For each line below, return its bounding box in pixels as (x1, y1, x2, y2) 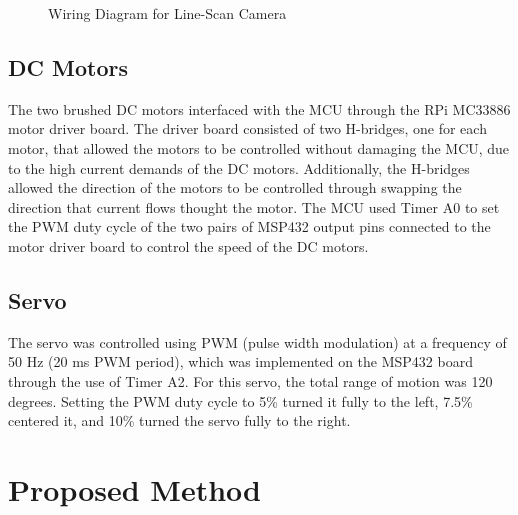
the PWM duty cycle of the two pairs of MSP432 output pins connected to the (8, 216, 491, 237)
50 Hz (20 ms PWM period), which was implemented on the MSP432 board (8, 351, 473, 372)
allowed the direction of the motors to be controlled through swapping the (8, 177, 462, 198)
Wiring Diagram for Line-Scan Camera (48, 3, 287, 23)
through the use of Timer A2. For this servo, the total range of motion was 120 (8, 370, 493, 391)
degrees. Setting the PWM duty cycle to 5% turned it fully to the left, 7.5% (8, 390, 473, 411)
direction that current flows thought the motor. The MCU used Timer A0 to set (8, 196, 500, 217)
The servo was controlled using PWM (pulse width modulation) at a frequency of (8, 331, 507, 352)
